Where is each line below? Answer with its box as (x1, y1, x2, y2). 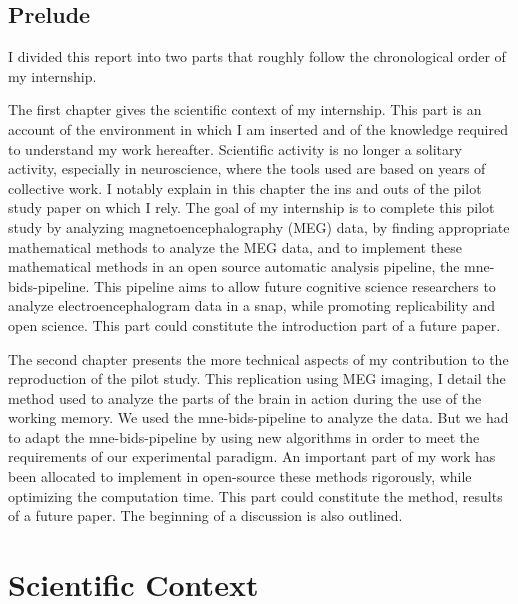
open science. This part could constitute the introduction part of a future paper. (8, 314, 501, 335)
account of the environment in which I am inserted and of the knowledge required (8, 118, 508, 139)
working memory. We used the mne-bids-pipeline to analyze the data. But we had (8, 407, 509, 428)
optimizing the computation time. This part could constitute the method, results (8, 485, 503, 506)
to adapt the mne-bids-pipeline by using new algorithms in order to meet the (8, 426, 480, 447)
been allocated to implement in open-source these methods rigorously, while (8, 466, 472, 487)
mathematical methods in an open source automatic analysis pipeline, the (8, 256, 460, 277)
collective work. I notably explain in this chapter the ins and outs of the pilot (8, 177, 482, 198)
